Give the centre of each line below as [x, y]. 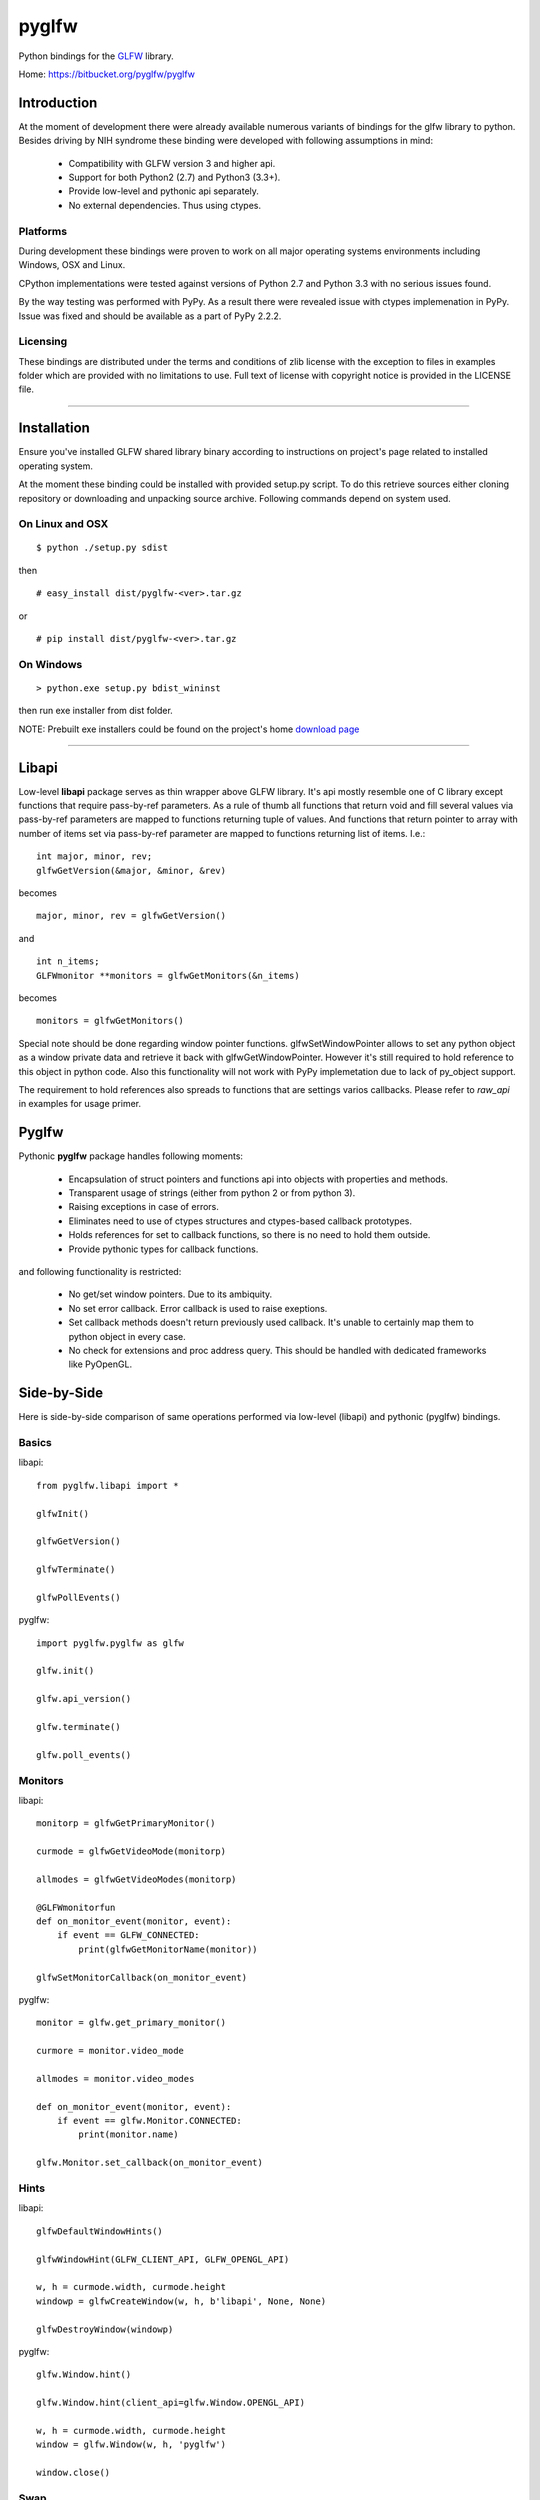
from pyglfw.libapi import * [107, 1485]
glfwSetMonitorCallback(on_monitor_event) [142, 1977]
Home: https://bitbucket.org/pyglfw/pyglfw [106, 74]
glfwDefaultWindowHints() [100, 2231]
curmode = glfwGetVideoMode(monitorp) [131, 1851]
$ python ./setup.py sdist [102, 548]
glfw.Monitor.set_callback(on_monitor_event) [150, 2163]
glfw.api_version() [84, 1699]
